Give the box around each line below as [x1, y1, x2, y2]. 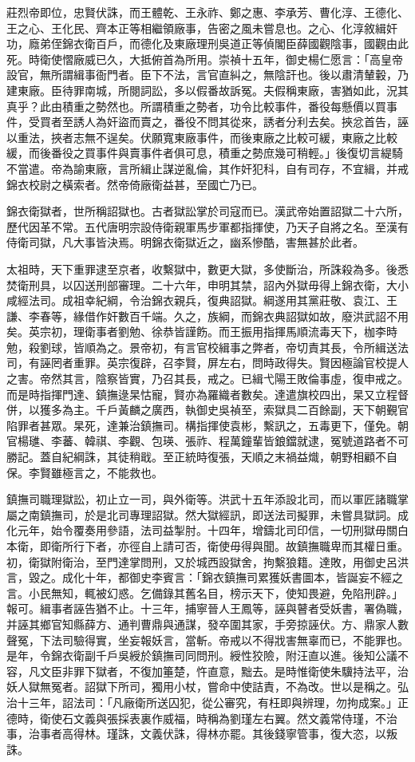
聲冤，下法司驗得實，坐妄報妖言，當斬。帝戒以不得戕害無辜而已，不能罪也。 [6, 631, 409, 648]
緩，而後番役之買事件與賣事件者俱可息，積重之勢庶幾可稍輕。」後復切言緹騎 [6, 144, 403, 161]
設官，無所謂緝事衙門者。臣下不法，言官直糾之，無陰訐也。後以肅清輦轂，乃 [6, 66, 409, 83]
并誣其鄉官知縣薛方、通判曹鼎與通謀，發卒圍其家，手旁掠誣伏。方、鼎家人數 [6, 615, 409, 632]
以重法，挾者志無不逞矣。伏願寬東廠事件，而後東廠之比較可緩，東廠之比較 [6, 128, 397, 145]
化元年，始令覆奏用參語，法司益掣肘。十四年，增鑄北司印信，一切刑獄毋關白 [6, 522, 409, 539]
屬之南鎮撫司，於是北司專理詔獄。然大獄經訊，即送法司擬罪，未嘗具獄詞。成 [6, 506, 409, 523]
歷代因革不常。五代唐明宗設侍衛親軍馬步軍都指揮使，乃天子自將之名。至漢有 [6, 218, 409, 235]
